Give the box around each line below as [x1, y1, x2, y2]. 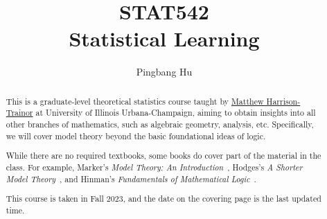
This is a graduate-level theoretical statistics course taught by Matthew [6, 95, 264, 107]
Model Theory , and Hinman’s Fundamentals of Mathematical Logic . [6, 173, 256, 184]
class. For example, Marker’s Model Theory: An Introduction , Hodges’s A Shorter [6, 161, 303, 173]
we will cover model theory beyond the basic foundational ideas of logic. [6, 130, 266, 141]
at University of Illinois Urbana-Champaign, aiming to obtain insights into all [35, 107, 316, 119]
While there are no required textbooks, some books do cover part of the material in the [6, 150, 321, 161]
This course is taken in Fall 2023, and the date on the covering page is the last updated [6, 193, 321, 204]
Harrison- [266, 95, 301, 107]
